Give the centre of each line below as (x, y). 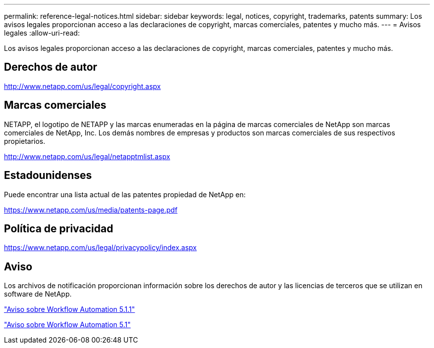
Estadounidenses (48, 175)
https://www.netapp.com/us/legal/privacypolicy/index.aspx (100, 248)
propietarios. (25, 141)
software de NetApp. (38, 294)
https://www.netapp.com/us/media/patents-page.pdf (91, 210)
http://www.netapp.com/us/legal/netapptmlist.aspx (87, 156)
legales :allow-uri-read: (42, 33)
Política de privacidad (59, 228)
